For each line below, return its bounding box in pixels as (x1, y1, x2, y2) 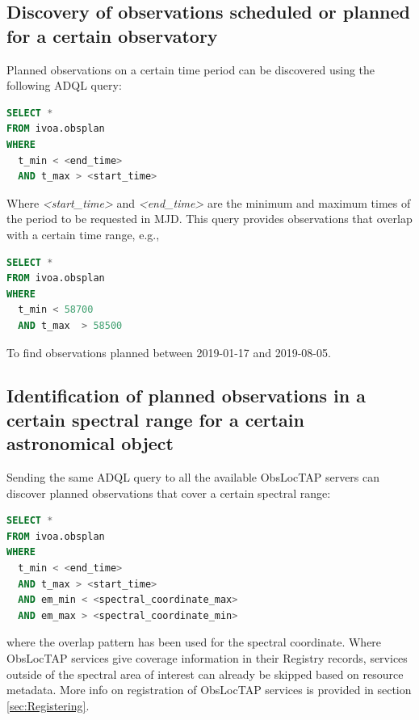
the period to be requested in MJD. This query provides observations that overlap (6, 210, 413, 227)
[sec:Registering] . (6, 697, 90, 714)
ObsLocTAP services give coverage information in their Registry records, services (6, 650, 408, 667)
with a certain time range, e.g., (6, 225, 160, 242)
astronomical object (6, 431, 174, 456)
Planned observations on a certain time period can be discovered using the (6, 61, 375, 78)
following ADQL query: (6, 77, 122, 94)
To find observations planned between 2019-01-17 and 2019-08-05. (6, 343, 331, 360)
